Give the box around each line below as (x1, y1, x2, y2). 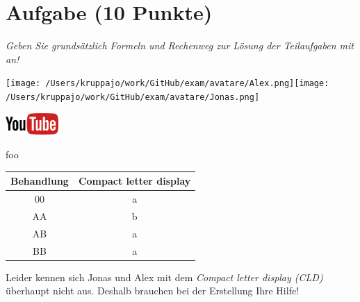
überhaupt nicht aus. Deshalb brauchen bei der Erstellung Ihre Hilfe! (6, 283, 300, 298)
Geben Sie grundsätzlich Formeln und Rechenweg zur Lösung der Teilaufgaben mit (6, 38, 354, 53)
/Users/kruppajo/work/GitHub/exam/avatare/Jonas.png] (6, 92, 260, 102)
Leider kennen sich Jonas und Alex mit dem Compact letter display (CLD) (6, 269, 323, 284)
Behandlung (10, 174, 69, 188)
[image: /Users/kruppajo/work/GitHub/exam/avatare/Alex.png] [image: (6, 78, 329, 89)
